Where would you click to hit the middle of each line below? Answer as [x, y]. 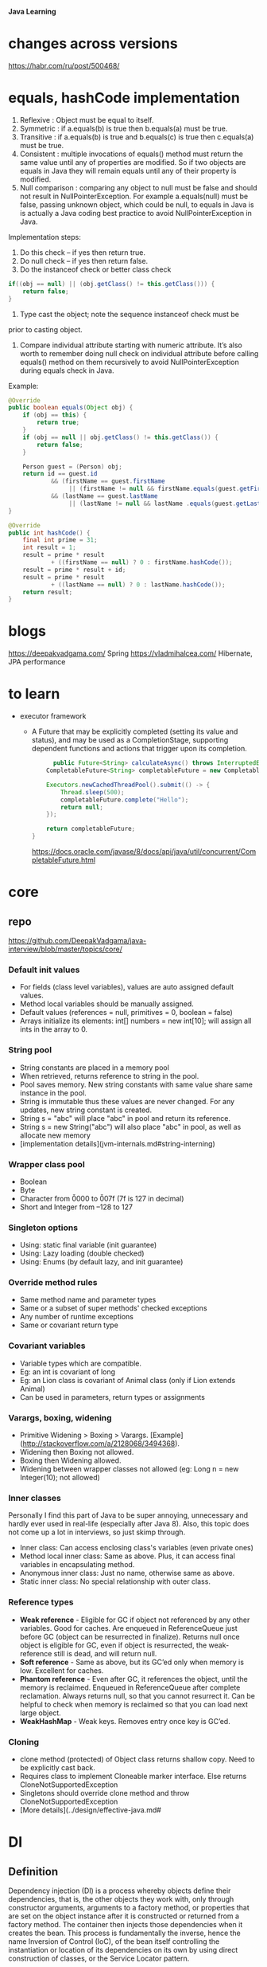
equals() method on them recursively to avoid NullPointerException [130, 362]
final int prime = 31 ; [60, 540]
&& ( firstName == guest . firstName [108, 481]
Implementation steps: [44, 237]
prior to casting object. [46, 329]
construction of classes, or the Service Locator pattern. [99, 1958]
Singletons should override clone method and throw [104, 1793]
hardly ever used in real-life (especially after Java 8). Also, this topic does [129, 1524]
